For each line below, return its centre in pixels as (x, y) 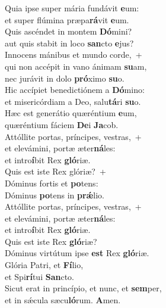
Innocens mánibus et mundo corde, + (74, 55)
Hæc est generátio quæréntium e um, (71, 113)
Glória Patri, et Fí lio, (44, 265)
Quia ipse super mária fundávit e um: (72, 8)
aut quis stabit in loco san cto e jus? (69, 43)
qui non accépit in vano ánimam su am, (76, 66)
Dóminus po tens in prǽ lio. (55, 195)
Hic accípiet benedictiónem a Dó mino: (75, 90)
